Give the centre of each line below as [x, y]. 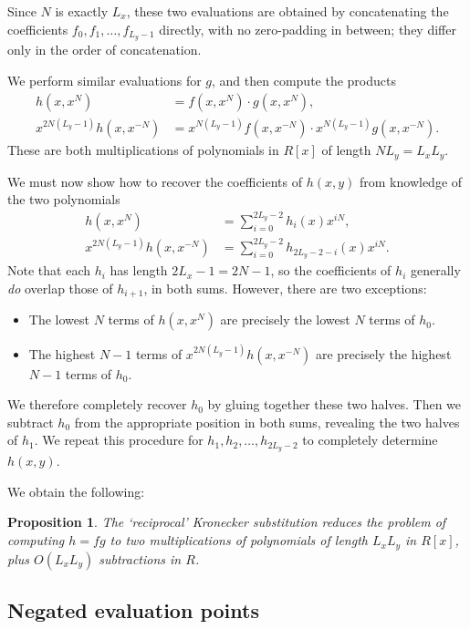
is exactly [82, 11]
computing [36, 540]
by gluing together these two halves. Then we [334, 404]
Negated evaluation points [133, 609]
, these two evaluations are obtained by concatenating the [287, 11]
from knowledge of [411, 181]
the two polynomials [64, 199]
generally [435, 270]
